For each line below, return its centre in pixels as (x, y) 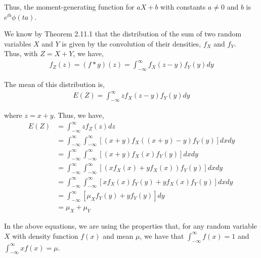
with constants (183, 7)
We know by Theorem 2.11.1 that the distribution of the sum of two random (123, 34)
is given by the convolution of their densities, (132, 43)
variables (18, 43)
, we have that (162, 235)
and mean (118, 235)
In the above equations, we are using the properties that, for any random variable (130, 226)
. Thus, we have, (79, 115)
